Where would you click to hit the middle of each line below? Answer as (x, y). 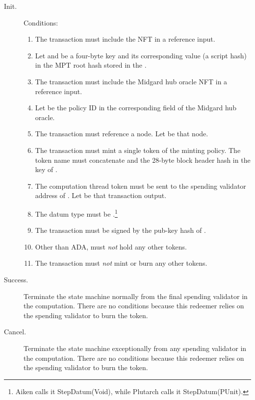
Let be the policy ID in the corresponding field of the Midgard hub (136, 108)
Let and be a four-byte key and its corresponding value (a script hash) (141, 55)
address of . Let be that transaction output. (101, 195)
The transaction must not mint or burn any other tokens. (121, 263)
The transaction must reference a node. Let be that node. (122, 134)
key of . (46, 169)
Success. (16, 279)
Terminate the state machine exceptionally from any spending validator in (135, 348)
